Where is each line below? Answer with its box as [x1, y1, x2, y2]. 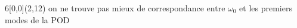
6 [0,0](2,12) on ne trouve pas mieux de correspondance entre [5, 2, 225, 14]
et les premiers [239, 2, 292, 14]
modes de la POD [5, 13, 70, 26]
